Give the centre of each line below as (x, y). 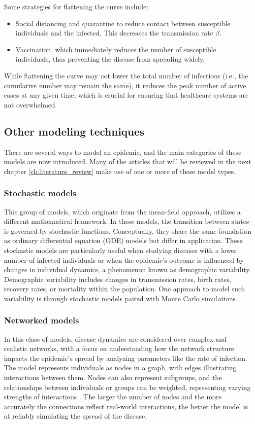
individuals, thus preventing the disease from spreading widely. (110, 59)
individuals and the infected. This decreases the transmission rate (114, 33)
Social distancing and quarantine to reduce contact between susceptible (123, 23)
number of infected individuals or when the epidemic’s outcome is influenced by (124, 260)
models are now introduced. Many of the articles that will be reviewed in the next (127, 161)
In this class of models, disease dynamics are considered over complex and (115, 338)
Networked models (42, 320)
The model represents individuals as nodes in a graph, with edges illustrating (120, 368)
